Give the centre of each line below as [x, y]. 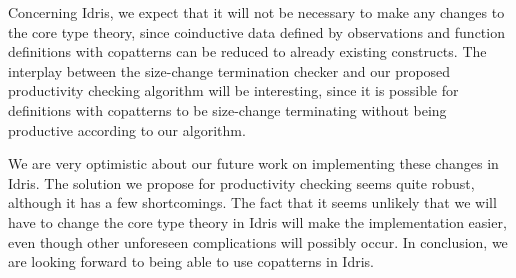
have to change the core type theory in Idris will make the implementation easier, [257, 221]
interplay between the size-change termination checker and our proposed [229, 70]
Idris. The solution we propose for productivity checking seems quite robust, [241, 182]
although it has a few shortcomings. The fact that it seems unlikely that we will [252, 202]
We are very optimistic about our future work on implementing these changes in [253, 163]
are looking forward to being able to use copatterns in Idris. [191, 261]
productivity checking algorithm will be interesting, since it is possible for [233, 90]
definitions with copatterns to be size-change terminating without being [227, 109]
